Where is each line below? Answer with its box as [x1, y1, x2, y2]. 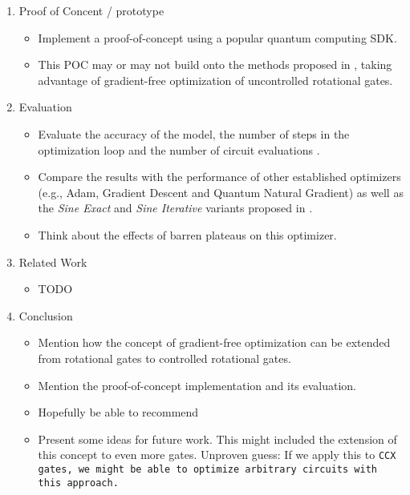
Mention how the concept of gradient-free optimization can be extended [38, 334, 391, 351]
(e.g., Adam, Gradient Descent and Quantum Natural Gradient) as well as [38, 183, 404, 200]
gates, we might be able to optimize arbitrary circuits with [38, 463, 377, 475]
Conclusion [18, 307, 73, 324]
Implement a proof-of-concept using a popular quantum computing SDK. [38, 29, 397, 46]
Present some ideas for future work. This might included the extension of [38, 430, 397, 447]
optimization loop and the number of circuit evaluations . [38, 141, 320, 158]
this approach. [38, 477, 119, 489]
